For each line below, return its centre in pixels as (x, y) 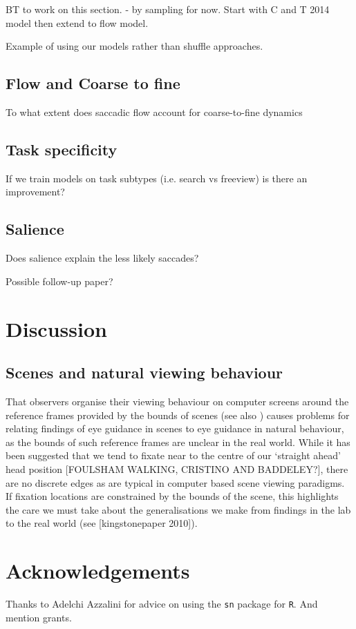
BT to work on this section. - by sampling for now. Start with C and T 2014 (168, 9)
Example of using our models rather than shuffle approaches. (134, 46)
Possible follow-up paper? (59, 281)
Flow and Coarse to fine (93, 83)
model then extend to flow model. (77, 22)
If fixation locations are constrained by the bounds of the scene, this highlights (172, 496)
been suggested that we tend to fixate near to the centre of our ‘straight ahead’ (173, 455)
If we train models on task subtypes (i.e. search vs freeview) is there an (157, 178)
